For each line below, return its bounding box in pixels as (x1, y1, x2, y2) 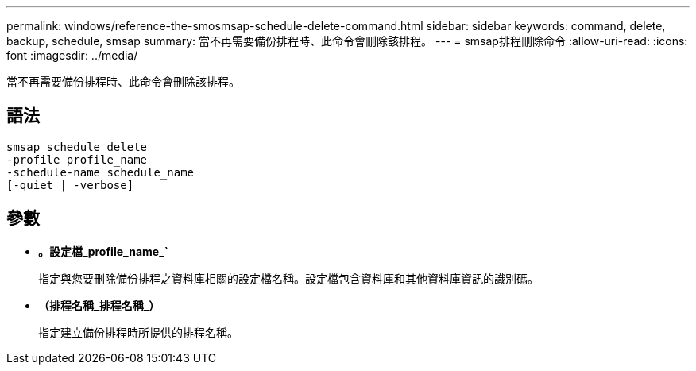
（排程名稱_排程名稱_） (38, 298, 160, 312)
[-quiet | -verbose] (6, 178, 134, 191)
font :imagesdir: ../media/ (6, 48, 138, 62)
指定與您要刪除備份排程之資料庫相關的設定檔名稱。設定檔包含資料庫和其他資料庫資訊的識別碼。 (38, 271, 539, 285)
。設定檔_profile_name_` (38, 244, 168, 258)
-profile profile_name (6, 153, 148, 166)
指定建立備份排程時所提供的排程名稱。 (38, 325, 238, 339)
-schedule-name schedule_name (6, 165, 195, 179)
